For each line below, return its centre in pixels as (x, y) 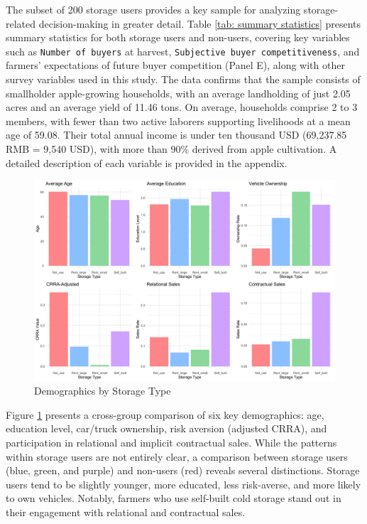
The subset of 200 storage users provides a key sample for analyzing (153, 9)
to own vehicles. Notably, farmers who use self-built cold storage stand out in (174, 498)
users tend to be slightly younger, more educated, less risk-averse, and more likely (183, 484)
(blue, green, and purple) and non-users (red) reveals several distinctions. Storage (183, 470)
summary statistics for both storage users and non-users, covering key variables (178, 37)
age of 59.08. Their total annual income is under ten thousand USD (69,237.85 (176, 135)
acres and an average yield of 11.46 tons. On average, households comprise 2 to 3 (182, 107)
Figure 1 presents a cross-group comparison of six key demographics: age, (165, 414)
